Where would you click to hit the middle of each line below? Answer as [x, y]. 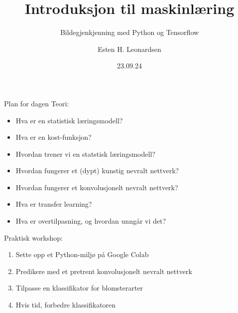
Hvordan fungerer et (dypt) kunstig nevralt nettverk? [97, 170]
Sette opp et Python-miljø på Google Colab [82, 254]
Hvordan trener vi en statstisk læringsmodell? [85, 154]
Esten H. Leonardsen [129, 49]
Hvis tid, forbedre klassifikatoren [66, 305]
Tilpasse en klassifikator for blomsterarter [79, 288]
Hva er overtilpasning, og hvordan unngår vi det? [91, 221]
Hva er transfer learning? [54, 204]
